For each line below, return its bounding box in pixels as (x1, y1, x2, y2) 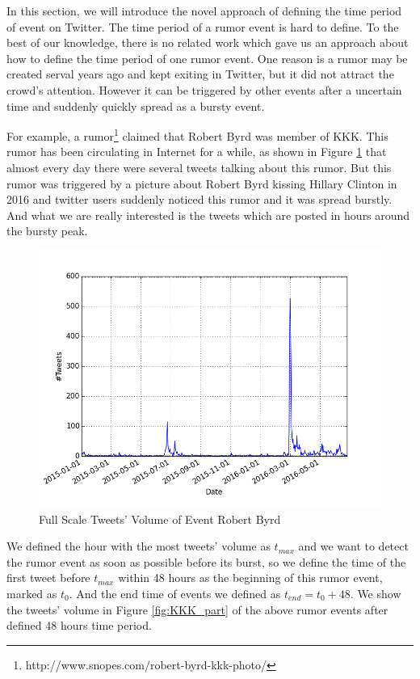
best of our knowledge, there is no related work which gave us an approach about (6, 34, 409, 51)
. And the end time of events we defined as (69, 584, 281, 601)
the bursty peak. (6, 222, 88, 239)
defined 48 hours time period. (6, 617, 152, 634)
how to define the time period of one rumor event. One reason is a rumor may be (6, 49, 408, 66)
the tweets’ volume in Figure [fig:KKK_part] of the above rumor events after (6, 601, 388, 618)
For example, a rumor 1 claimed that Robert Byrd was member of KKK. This (6, 125, 388, 144)
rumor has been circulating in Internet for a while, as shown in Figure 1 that (6, 143, 387, 160)
